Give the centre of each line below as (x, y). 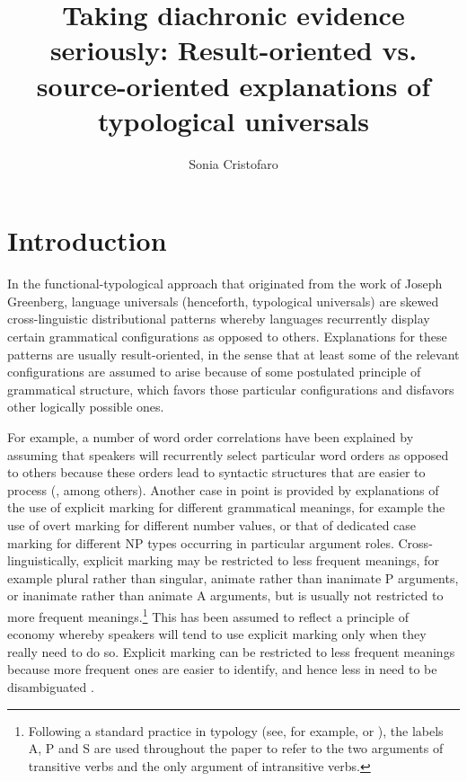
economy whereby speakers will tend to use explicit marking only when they (217, 634)
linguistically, (44, 560)
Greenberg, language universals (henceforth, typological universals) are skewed (223, 301)
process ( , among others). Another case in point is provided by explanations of (223, 489)
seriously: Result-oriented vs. (233, 50)
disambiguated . (51, 686)
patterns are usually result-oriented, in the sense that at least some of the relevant (233, 354)
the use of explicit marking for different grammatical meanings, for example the (226, 507)
